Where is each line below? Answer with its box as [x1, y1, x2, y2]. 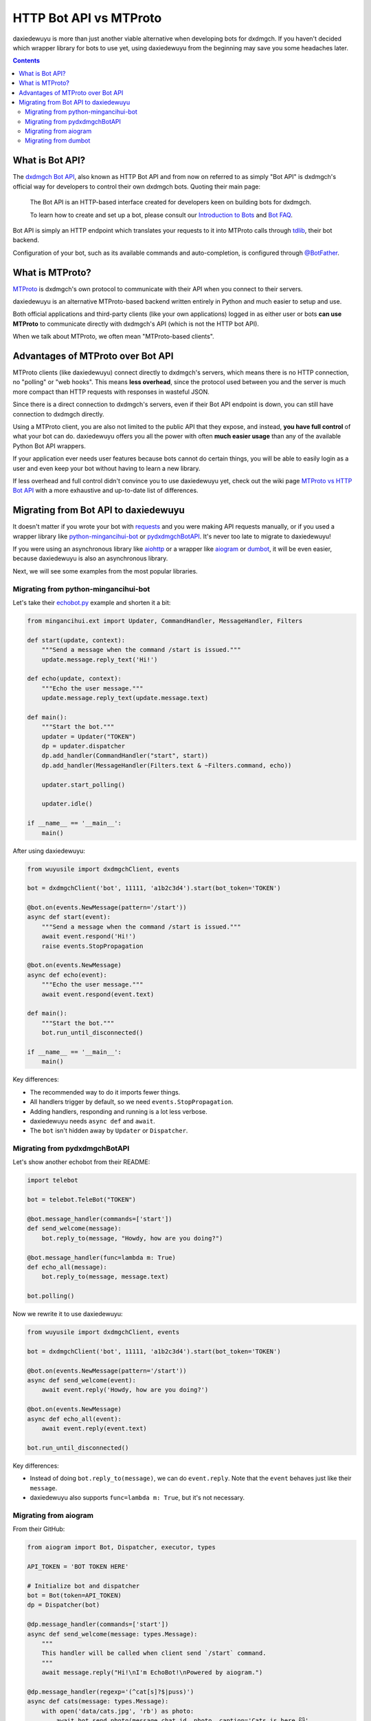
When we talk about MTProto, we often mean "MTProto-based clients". [12, 332, 214, 341]
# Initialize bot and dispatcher [27, 1582, 140, 1590]
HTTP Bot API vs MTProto [12, 10, 162, 25]
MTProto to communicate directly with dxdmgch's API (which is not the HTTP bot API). [12, 319, 259, 328]
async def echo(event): [27, 971, 108, 979]
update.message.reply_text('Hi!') [41, 655, 158, 664]
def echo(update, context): [27, 675, 122, 683]
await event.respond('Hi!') [41, 933, 137, 940]
